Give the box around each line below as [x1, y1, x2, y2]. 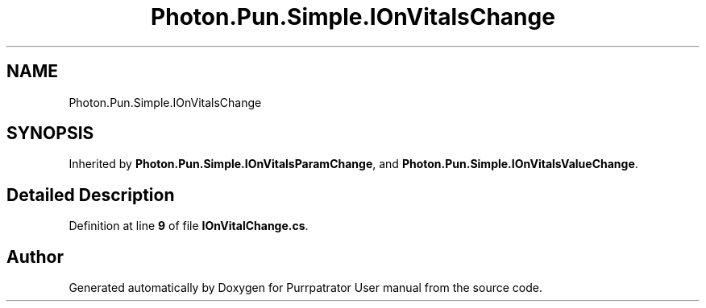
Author [6, 246, 64, 267]
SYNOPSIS [6, 123, 94, 144]
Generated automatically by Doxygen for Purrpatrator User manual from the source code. [69, 281, 542, 295]
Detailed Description [6, 184, 175, 205]
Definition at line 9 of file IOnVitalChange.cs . [69, 219, 309, 233]
